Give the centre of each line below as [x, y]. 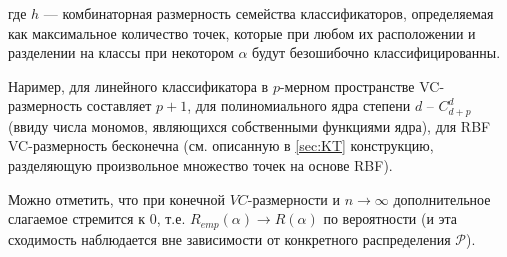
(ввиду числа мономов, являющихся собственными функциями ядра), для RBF [249, 125]
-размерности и [293, 198]
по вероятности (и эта [390, 218]
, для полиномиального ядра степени [299, 105]
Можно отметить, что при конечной [117, 198]
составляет [119, 105]
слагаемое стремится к [76, 218]
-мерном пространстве [347, 85]
